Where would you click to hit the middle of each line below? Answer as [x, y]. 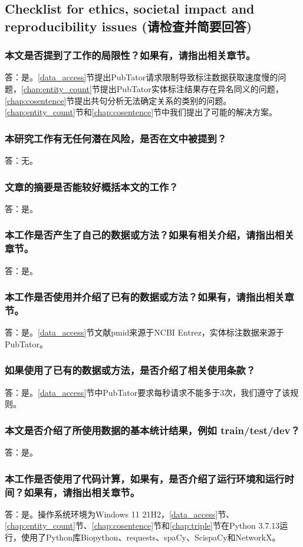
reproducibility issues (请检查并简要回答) [129, 26]
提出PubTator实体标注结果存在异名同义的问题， [192, 88]
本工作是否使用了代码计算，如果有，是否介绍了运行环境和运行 [145, 478]
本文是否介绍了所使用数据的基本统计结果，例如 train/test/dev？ [152, 430]
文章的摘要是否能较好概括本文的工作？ [92, 186]
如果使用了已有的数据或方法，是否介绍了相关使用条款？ [130, 370]
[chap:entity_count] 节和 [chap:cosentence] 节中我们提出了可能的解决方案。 [141, 112]
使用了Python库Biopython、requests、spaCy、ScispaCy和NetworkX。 [151, 537]
